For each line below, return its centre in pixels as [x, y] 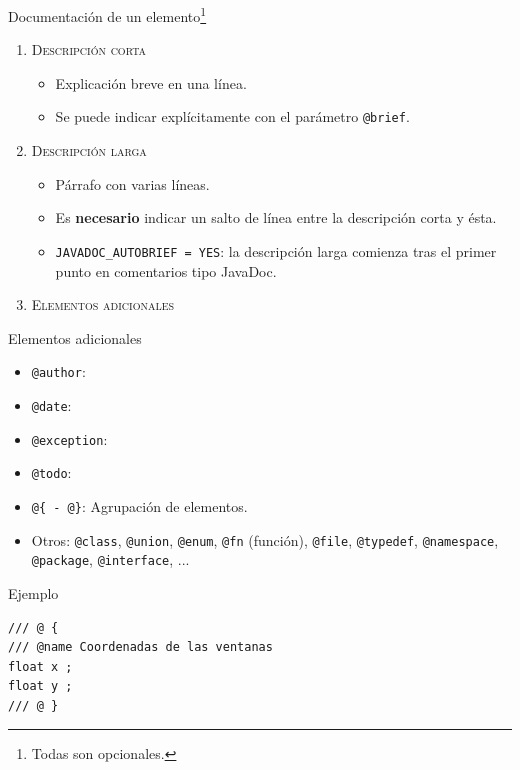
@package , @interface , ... [110, 559]
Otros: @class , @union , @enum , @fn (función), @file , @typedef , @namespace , [265, 539]
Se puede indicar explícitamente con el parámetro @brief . [232, 116]
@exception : [69, 438]
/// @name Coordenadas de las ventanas [140, 647]
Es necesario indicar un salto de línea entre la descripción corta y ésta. [276, 217]
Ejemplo [33, 592]
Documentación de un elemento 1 [107, 14]
